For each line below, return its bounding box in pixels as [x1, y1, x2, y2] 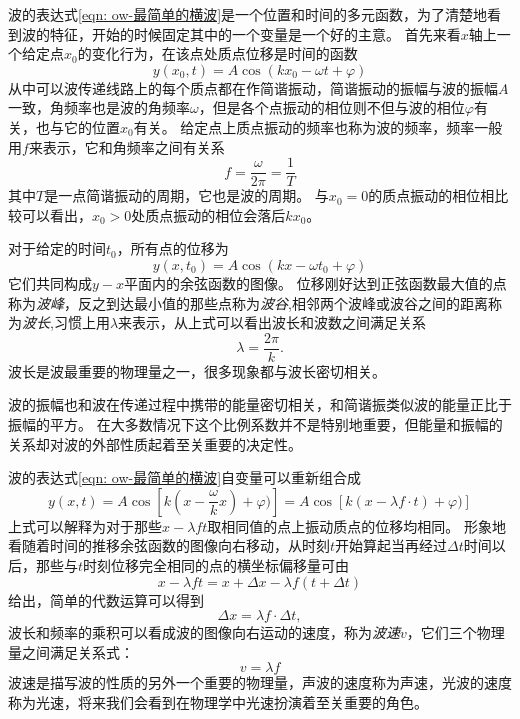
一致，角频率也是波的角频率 [8, 97, 190, 118]
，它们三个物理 [406, 622, 505, 643]
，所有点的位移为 [116, 238, 229, 259]
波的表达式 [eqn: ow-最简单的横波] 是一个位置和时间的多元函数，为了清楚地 [8, 4, 488, 24]
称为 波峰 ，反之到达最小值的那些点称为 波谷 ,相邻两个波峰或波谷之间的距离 [8, 292, 488, 313]
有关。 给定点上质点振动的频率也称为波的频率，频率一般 [133, 116, 503, 137]
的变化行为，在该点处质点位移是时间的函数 [77, 43, 358, 64]
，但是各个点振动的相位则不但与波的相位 [198, 97, 465, 118]
